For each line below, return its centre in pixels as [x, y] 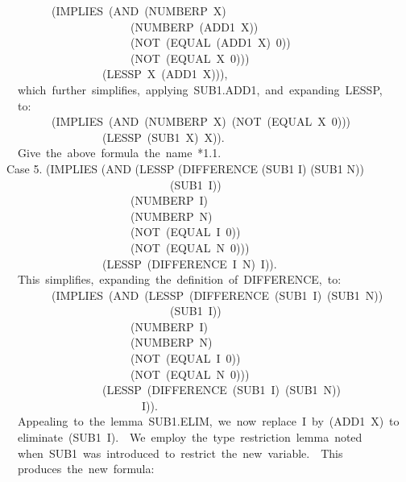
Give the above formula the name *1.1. [119, 153]
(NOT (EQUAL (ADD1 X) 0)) [210, 42]
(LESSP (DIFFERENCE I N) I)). [189, 263]
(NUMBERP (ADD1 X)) [194, 26]
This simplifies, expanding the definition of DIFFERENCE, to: [179, 279]
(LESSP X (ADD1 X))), [165, 74]
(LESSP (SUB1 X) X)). [163, 137]
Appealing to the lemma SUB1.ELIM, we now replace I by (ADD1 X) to [208, 421]
